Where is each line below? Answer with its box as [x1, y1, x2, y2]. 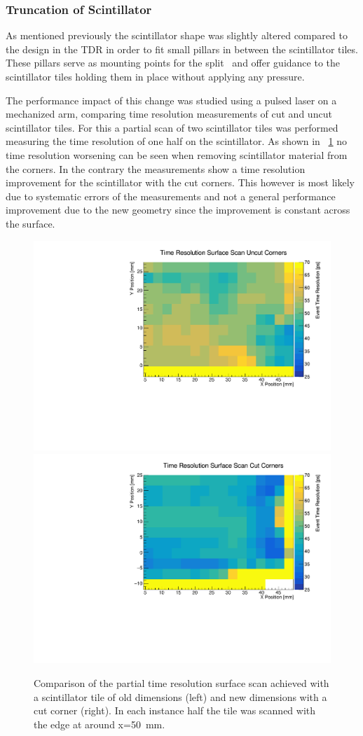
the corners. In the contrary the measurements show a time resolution [6, 161, 306, 176]
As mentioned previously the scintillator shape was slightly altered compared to [6, 28, 348, 43]
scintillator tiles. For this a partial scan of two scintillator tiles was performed [6, 120, 338, 134]
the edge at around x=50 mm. [34, 716, 165, 731]
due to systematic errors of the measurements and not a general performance [6, 188, 336, 203]
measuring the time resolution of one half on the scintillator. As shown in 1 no [6, 134, 348, 148]
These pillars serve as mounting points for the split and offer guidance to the [6, 55, 340, 70]
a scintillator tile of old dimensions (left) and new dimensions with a [34, 689, 327, 704]
